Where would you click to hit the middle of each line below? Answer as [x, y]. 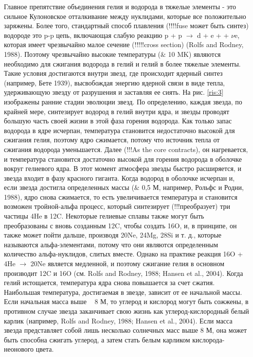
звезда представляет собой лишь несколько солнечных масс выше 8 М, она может [126, 330]
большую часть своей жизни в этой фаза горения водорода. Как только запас [118, 121]
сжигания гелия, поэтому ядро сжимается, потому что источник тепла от [112, 140]
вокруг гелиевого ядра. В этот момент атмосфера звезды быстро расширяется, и [123, 168]
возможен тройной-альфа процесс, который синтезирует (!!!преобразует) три [117, 206]
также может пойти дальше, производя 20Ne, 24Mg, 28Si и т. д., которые [113, 235]
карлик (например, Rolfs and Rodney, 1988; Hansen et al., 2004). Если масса [118, 320]
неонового [19, 349]
